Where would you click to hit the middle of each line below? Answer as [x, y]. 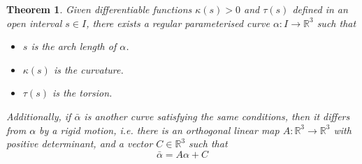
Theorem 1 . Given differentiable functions [99, 9]
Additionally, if [39, 116]
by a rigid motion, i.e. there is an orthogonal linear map [159, 130]
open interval [34, 23]
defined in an [320, 9]
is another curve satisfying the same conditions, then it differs [217, 116]
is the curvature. [88, 69]
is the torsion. [82, 93]
